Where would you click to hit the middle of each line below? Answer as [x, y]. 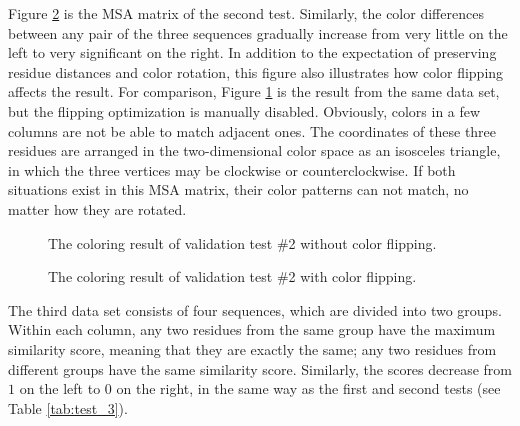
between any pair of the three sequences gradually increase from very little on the [258, 32]
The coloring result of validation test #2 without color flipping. [242, 242]
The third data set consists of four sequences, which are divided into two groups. [255, 309]
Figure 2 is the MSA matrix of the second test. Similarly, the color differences [246, 13]
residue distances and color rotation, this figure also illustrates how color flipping [256, 71]
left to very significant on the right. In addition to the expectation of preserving [252, 52]
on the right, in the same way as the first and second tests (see [308, 388]
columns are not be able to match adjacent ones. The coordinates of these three [252, 130]
